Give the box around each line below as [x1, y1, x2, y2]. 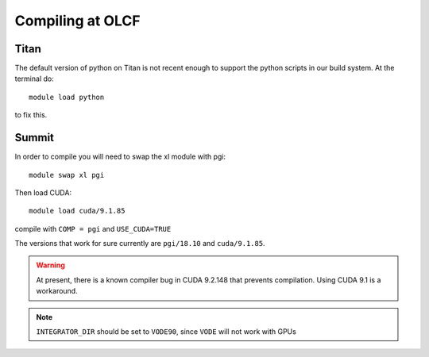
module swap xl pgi [29, 171, 105, 179]
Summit [14, 131, 55, 144]
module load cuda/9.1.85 [29, 206, 126, 216]
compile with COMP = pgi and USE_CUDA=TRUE [14, 224, 172, 233]
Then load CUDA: [14, 187, 71, 198]
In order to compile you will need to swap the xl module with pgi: [14, 152, 226, 162]
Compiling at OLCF [14, 12, 141, 29]
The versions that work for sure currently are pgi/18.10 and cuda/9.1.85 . [14, 239, 265, 248]
